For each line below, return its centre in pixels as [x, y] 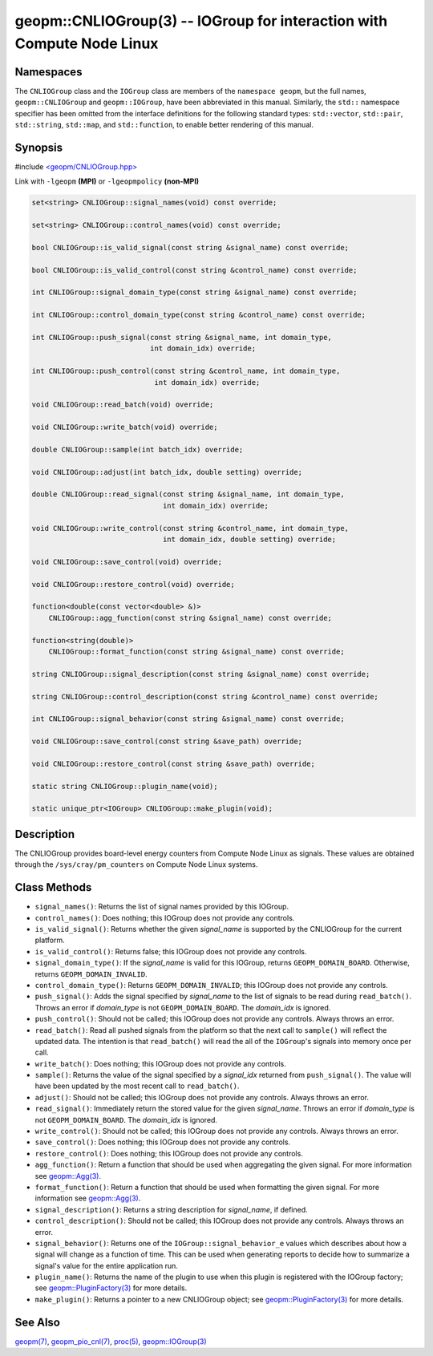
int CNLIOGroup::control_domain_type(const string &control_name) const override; [199, 315]
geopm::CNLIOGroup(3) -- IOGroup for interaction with [201, 21]
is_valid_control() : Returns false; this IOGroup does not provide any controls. [171, 951]
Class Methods [53, 887]
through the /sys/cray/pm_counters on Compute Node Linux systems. [136, 864]
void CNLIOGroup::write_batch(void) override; [125, 427]
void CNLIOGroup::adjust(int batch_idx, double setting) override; [167, 472]
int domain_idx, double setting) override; [249, 540]
